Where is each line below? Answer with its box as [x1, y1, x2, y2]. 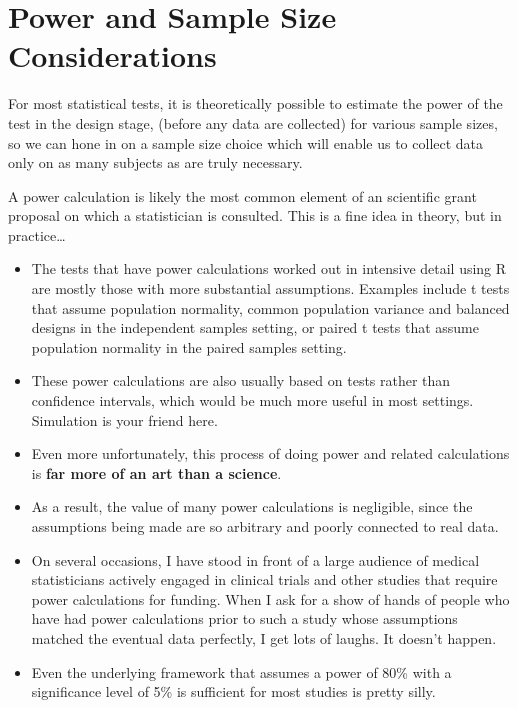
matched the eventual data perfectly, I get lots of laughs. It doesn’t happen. [31, 627, 497, 648]
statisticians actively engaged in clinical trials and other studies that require [31, 569, 498, 590]
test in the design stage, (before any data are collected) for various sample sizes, [8, 112, 498, 133]
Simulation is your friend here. [31, 409, 218, 430]
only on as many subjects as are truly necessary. [8, 152, 303, 173]
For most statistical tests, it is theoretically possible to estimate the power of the [8, 93, 503, 114]
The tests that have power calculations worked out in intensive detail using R [31, 258, 507, 279]
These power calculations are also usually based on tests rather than [31, 370, 451, 391]
